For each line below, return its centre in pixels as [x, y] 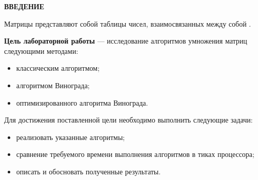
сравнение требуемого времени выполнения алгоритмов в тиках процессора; [135, 154]
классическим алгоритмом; [58, 68]
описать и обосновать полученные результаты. [88, 171]
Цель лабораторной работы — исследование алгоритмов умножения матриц [126, 41]
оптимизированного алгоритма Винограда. [82, 102]
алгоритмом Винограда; [53, 85]
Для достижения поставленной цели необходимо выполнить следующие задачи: [128, 120]
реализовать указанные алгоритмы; [71, 137]
